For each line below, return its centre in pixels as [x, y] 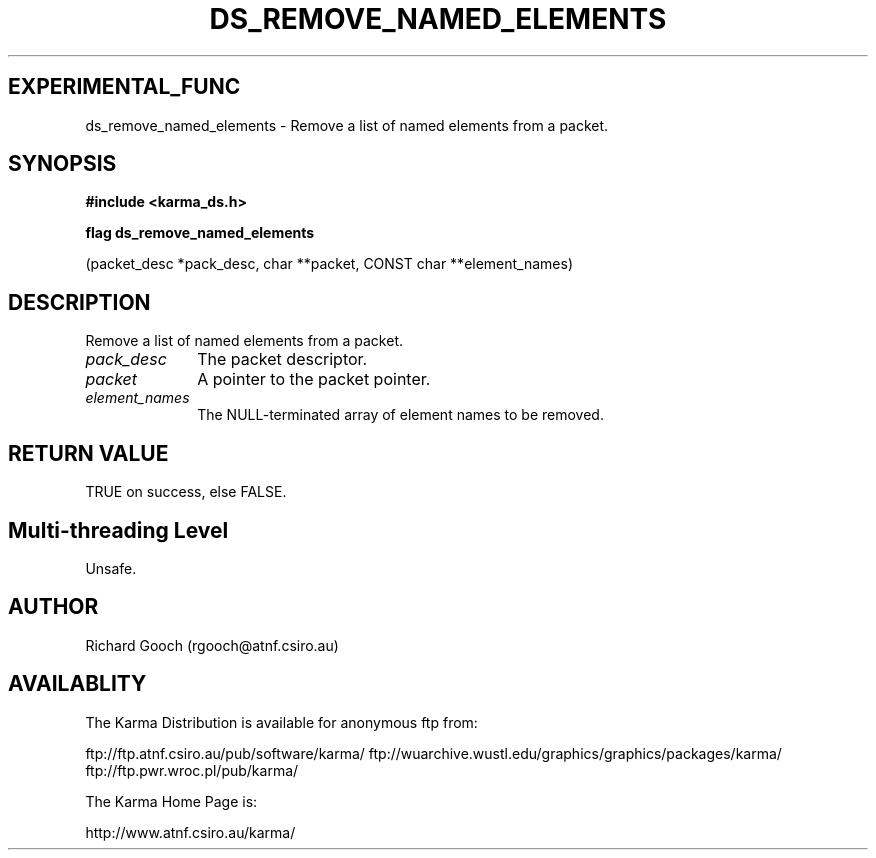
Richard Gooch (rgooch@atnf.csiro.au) [212, 645]
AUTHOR [53, 607]
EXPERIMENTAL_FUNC [124, 87]
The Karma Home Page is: [171, 801]
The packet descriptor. [282, 359]
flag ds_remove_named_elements [200, 233]
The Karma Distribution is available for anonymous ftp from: [281, 722]
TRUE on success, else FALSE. [186, 492]
